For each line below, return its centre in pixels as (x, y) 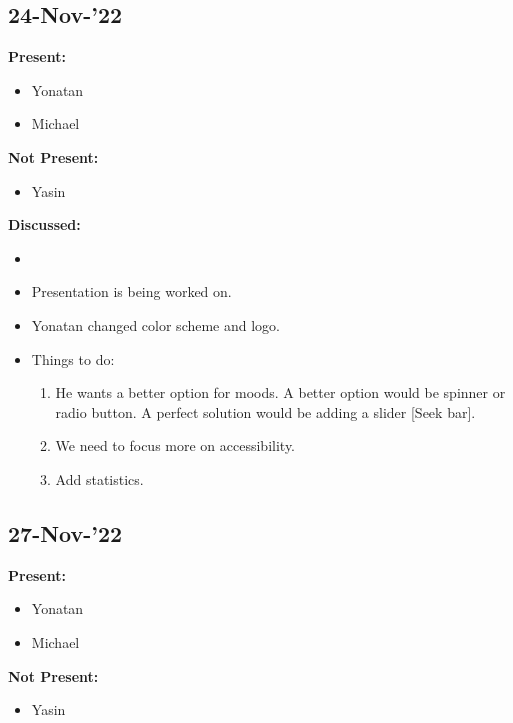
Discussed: (44, 224)
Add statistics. (99, 478)
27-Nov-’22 (65, 532)
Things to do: (73, 358)
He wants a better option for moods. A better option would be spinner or (280, 392)
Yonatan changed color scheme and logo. (156, 324)
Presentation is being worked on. (131, 291)
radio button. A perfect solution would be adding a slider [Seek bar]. (265, 411)
